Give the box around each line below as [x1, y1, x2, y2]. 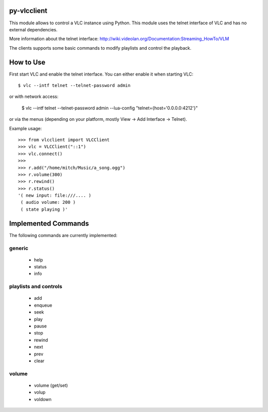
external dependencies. [9, 26, 58, 32]
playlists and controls [9, 283, 63, 290]
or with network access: [9, 93, 59, 99]
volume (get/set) [34, 382, 68, 388]
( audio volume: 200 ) [20, 199, 76, 205]
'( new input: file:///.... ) [18, 193, 92, 198]
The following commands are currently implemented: [9, 232, 118, 238]
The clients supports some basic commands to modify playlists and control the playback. [9, 45, 192, 51]
